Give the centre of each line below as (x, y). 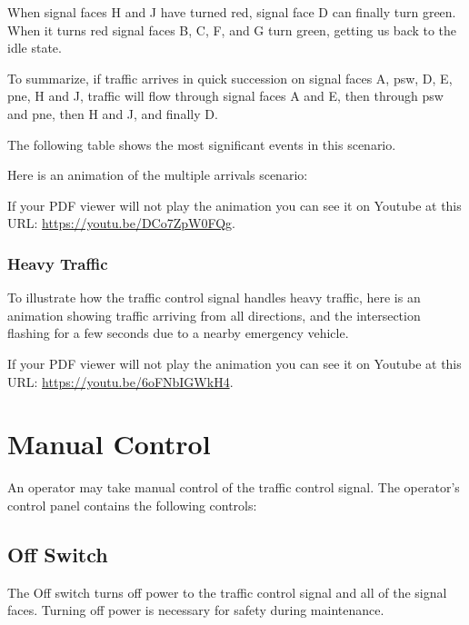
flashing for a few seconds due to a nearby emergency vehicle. (178, 333)
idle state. (35, 48)
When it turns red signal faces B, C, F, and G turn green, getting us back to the (232, 30)
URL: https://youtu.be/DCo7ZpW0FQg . (121, 223)
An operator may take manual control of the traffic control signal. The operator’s (234, 487)
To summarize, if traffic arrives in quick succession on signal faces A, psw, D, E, (230, 78)
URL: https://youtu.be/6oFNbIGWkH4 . (120, 381)
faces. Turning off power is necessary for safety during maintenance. (196, 610)
